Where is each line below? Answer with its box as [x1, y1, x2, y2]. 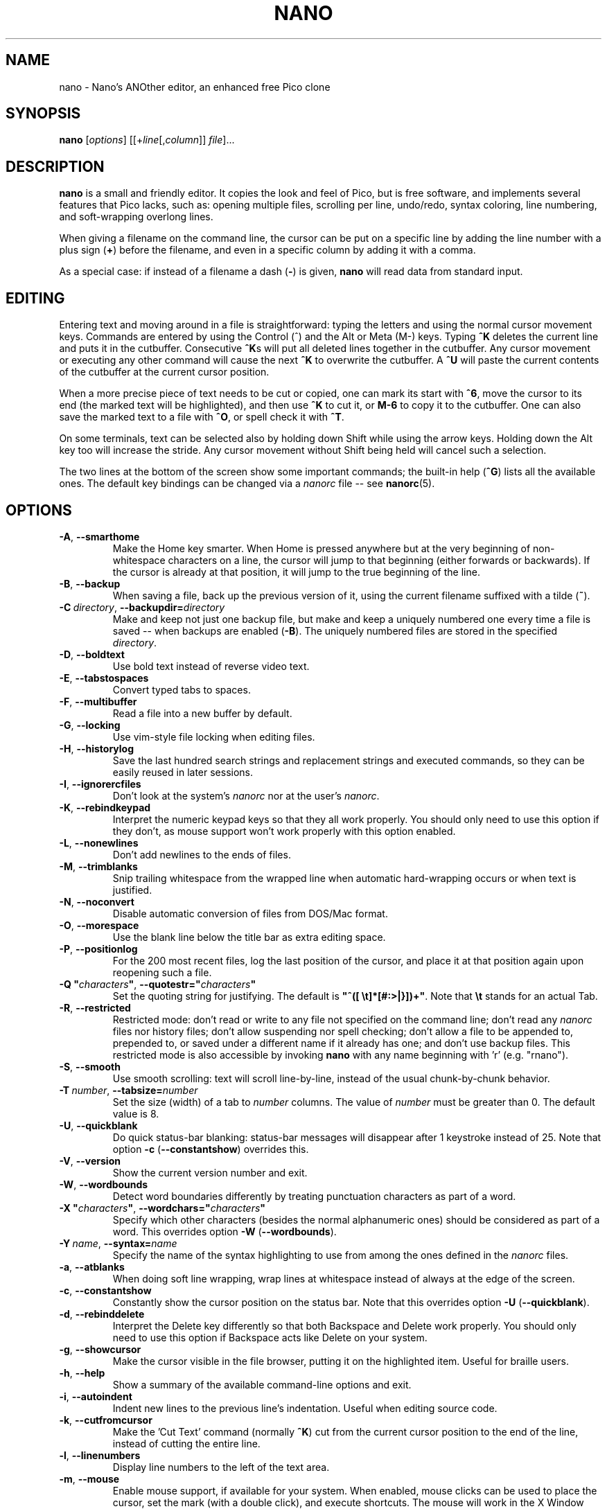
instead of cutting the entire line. [112, 1437, 261, 1449]
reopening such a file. [112, 966, 212, 978]
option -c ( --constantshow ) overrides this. [112, 1142, 309, 1155]
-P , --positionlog [59, 942, 138, 955]
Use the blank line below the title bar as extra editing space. [112, 930, 386, 943]
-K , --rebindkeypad [59, 801, 151, 813]
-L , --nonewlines [59, 836, 139, 849]
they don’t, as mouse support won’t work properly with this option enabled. [112, 824, 456, 837]
